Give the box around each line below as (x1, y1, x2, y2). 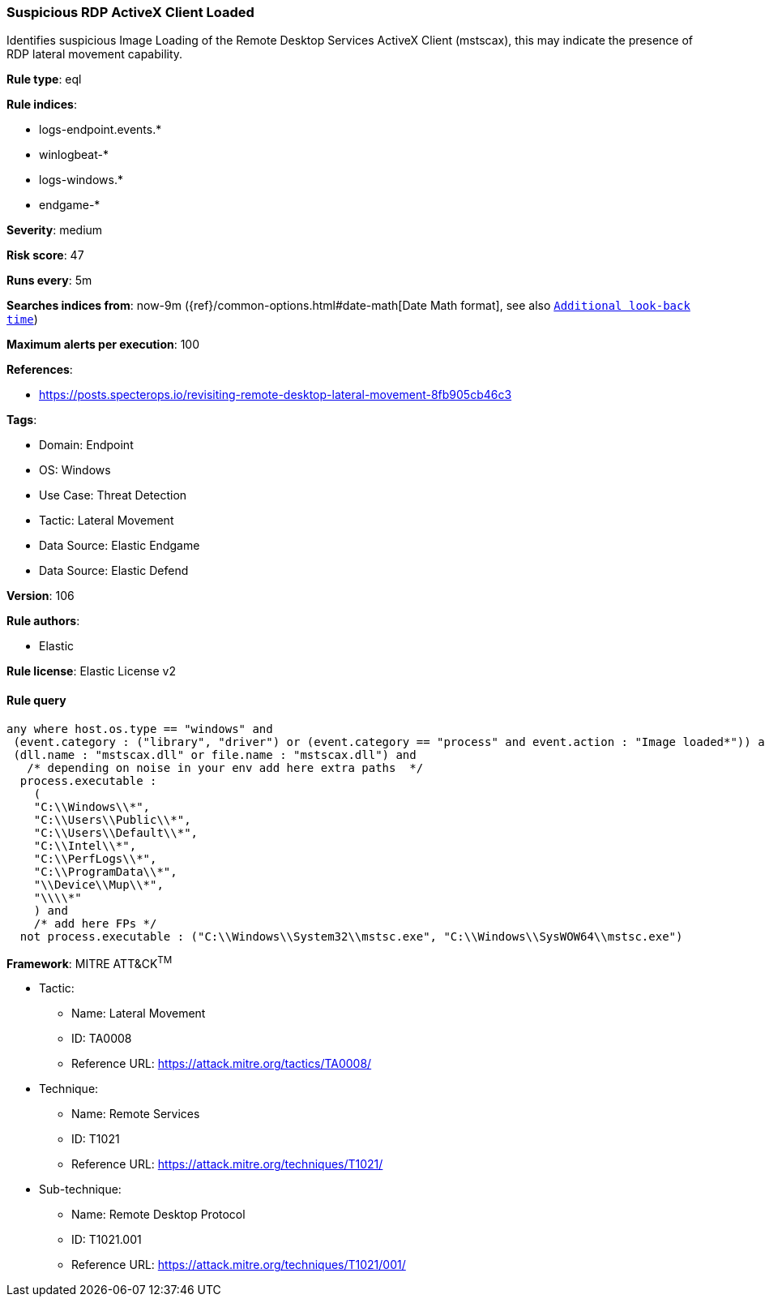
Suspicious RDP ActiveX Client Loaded (6, 4, 254, 20)
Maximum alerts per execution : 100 (6, 337, 200, 352)
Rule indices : (6, 97, 77, 112)
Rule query (6, 692, 66, 707)
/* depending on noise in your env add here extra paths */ (27, 761, 424, 774)
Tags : (6, 413, 37, 427)
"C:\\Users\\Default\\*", (33, 825, 199, 839)
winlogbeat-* (39, 148, 109, 162)
